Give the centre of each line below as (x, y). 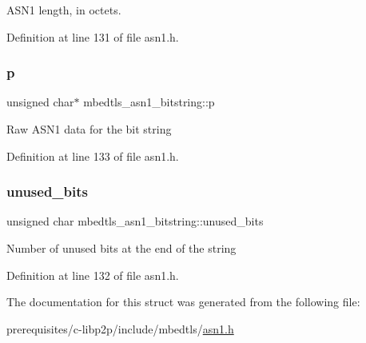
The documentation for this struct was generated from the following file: (183, 302)
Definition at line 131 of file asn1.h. (93, 36)
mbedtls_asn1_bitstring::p (149, 102)
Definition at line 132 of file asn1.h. (93, 275)
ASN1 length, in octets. (64, 10)
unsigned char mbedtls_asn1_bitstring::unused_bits (135, 221)
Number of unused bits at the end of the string (121, 248)
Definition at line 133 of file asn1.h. (93, 156)
